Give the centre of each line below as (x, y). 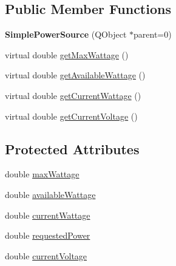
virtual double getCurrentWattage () (73, 95)
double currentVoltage (46, 255)
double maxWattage (42, 174)
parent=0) (153, 34)
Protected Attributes (72, 148)
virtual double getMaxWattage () (67, 54)
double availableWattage (50, 194)
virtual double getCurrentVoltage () (71, 116)
